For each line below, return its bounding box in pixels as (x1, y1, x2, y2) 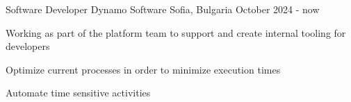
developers (6, 39, 50, 53)
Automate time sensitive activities (6, 85, 151, 100)
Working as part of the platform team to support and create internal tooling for (6, 25, 346, 40)
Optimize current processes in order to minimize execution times (6, 62, 281, 76)
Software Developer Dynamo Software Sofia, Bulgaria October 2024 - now (6, 2, 320, 16)
